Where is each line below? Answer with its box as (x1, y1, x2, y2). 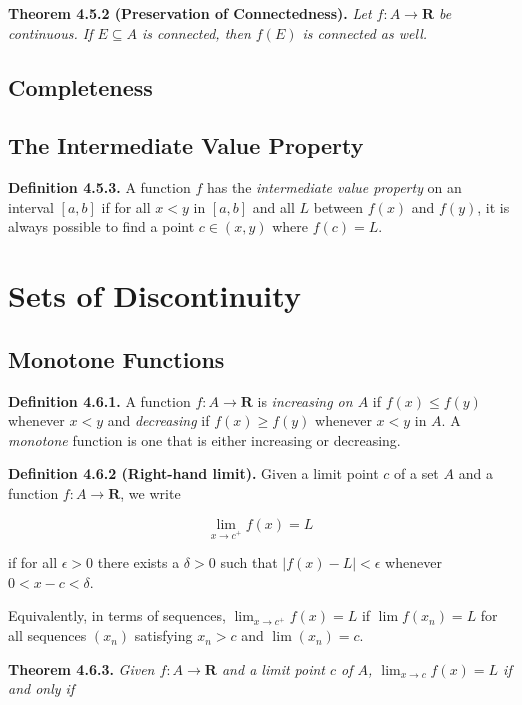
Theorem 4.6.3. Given (8, 658, 155, 679)
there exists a (97, 552, 180, 573)
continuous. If (8, 22, 93, 43)
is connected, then (142, 22, 251, 43)
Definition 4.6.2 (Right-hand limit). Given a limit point (8, 463, 379, 484)
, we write (120, 482, 181, 503)
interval (8, 196, 54, 217)
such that (220, 552, 278, 573)
